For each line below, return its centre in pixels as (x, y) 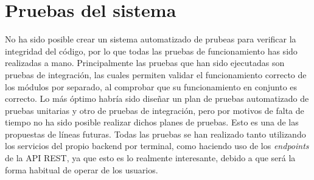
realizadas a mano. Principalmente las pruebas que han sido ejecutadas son (145, 63)
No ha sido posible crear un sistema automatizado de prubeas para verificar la (151, 39)
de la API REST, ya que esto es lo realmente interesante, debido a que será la (150, 158)
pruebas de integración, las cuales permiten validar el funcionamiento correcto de (156, 74)
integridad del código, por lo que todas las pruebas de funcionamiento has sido (151, 51)
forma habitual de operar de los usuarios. (82, 169)
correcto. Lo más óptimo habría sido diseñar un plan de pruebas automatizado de (157, 98)
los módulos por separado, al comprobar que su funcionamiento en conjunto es (151, 86)
